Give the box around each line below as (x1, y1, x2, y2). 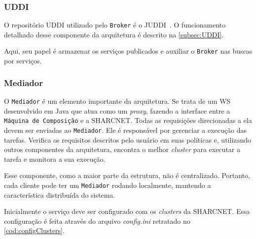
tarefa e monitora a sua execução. (4, 153, 106, 164)
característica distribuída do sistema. (4, 189, 115, 200)
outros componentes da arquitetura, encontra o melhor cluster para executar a (4, 144, 240, 154)
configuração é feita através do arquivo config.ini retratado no (4, 215, 190, 226)
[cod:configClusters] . (4, 225, 65, 236)
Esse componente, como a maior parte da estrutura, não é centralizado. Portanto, (4, 170, 250, 180)
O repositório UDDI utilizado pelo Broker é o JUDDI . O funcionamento (4, 20, 226, 30)
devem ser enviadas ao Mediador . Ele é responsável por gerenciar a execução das (4, 124, 247, 135)
